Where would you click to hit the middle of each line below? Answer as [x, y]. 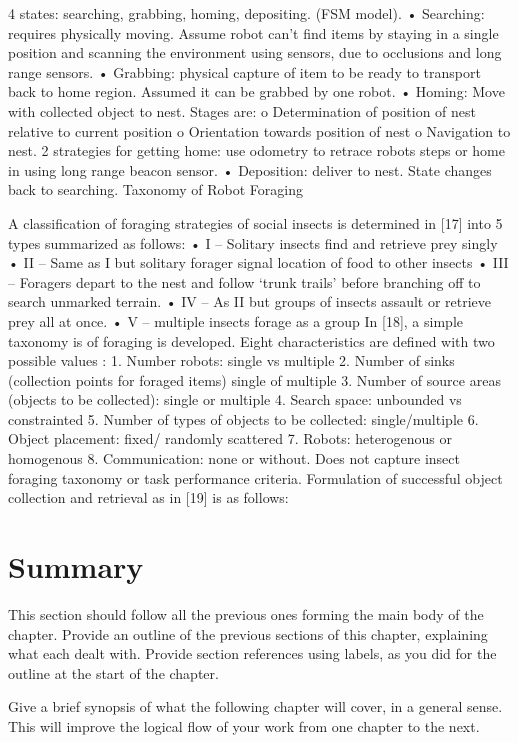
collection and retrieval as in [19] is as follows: [148, 497]
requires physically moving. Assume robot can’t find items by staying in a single [253, 32]
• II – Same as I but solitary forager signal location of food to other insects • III [258, 262]
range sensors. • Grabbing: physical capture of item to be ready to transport [244, 71]
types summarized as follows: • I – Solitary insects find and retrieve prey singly [253, 242]
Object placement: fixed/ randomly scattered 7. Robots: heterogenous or [230, 438]
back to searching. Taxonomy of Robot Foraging [155, 189]
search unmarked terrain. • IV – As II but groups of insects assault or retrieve [250, 301]
